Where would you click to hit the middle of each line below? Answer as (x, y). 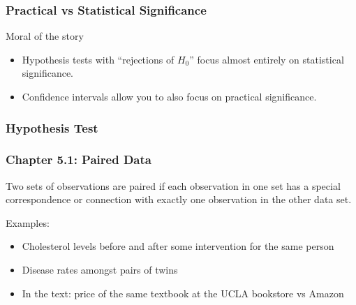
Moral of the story (45, 36)
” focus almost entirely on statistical (267, 59)
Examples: (28, 222)
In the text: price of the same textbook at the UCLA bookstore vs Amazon (183, 293)
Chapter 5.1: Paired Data (79, 159)
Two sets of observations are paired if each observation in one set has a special (173, 185)
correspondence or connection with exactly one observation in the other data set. (179, 199)
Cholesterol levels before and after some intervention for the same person (178, 246)
